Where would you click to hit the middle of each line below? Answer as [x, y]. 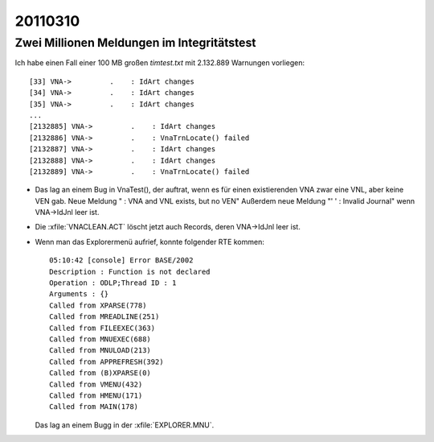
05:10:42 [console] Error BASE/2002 [121, 260]
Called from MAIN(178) [94, 407]
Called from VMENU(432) [96, 384]
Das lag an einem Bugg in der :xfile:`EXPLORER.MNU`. [125, 425]
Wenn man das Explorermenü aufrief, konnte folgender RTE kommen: [150, 242]
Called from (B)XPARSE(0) [100, 373]
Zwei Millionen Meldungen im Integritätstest [135, 43]
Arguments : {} [79, 294]
